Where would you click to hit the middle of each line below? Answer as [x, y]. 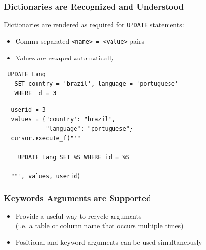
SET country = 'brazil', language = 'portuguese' [96, 84]
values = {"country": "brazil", [63, 119]
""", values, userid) [46, 177]
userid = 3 [28, 109]
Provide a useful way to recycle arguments [78, 216]
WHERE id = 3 [35, 93]
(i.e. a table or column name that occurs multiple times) [99, 225]
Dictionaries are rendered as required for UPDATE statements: [94, 25]
